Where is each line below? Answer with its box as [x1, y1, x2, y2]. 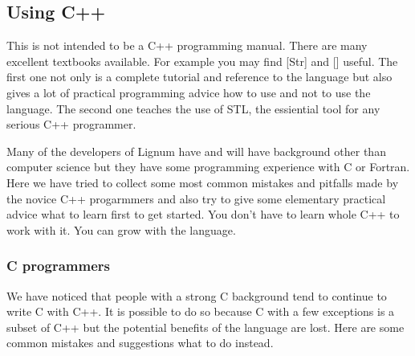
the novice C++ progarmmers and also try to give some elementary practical [6, 190, 386, 207]
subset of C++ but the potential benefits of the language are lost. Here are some [6, 318, 405, 335]
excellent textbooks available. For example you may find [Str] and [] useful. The [6, 52, 398, 69]
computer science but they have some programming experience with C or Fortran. [6, 158, 410, 175]
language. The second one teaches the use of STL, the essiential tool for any [6, 100, 380, 117]
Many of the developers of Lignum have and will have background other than [6, 142, 386, 159]
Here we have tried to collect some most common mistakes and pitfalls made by [6, 174, 399, 190]
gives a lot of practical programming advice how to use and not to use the [6, 84, 371, 100]
